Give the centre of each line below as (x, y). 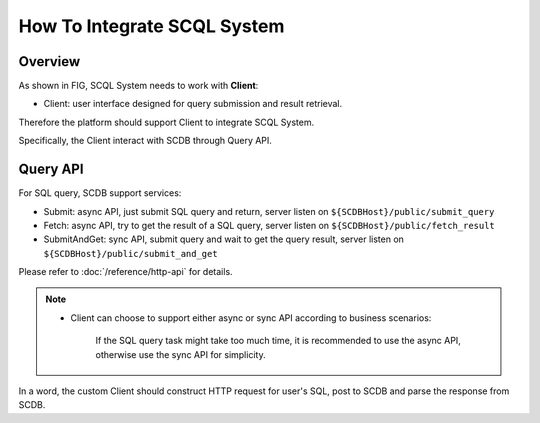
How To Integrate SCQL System (151, 26)
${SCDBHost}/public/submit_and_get (131, 253)
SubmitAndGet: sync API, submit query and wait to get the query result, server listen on (224, 239)
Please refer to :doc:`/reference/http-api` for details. (126, 272)
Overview (49, 61)
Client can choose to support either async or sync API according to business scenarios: (251, 317)
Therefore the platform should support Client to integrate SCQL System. (166, 122)
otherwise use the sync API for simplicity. (180, 354)
